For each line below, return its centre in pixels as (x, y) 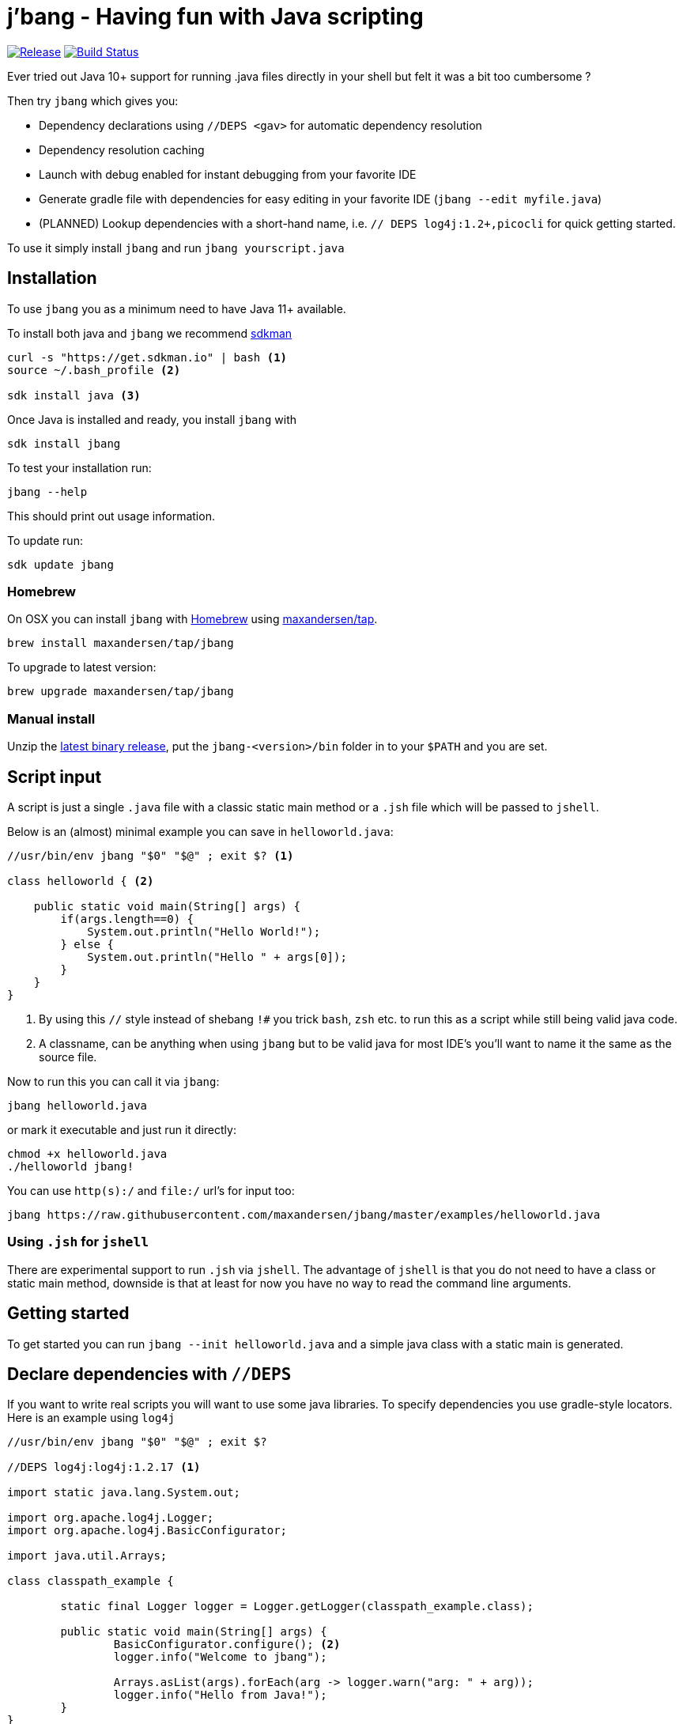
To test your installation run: (79, 467)
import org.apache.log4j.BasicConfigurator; (147, 1531)
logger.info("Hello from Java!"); (220, 1695)
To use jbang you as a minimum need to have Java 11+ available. (177, 308)
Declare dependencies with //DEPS (149, 1374)
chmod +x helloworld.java (87, 1153)
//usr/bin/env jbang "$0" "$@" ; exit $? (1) (151, 855)
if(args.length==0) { (127, 919)
